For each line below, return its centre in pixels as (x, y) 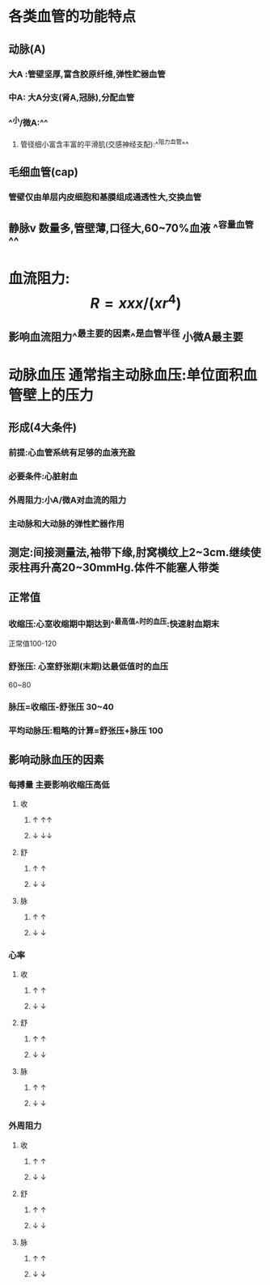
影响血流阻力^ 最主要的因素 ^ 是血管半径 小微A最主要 (126, 336)
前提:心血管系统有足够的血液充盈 (72, 452)
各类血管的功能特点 (72, 17)
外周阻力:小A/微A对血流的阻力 (67, 500)
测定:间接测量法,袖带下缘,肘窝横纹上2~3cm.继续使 (135, 552)
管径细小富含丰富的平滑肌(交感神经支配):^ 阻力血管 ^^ (104, 144)
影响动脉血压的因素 (56, 759)
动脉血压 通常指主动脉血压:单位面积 (126, 375)
